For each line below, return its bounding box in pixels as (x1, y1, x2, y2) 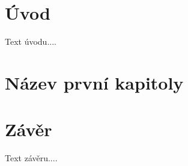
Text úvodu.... (5, 35, 56, 48)
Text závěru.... (5, 152, 58, 164)
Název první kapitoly (5, 70, 184, 94)
